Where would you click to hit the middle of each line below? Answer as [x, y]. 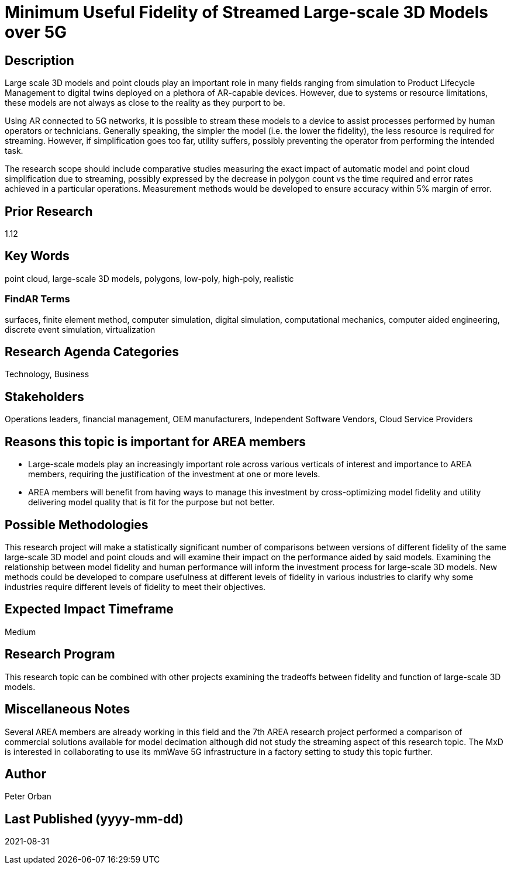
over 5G [36, 32]
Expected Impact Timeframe [89, 609]
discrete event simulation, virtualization [80, 329]
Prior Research [49, 211]
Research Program [60, 654]
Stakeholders [44, 396]
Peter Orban [28, 796]
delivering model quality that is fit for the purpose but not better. [151, 502]
